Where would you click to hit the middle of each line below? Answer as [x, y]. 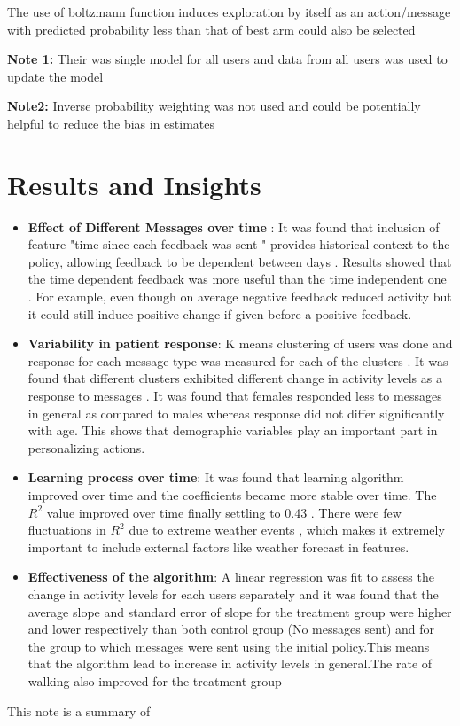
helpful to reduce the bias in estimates [111, 123]
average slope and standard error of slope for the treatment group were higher [240, 611]
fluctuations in [67, 530]
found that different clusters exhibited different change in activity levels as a [235, 378]
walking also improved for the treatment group [155, 680]
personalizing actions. [86, 447]
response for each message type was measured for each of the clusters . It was [238, 360]
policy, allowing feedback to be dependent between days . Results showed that [240, 261]
